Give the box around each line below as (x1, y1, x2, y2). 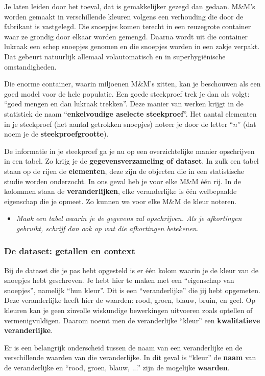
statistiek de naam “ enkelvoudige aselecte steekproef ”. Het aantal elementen (4, 108, 257, 119)
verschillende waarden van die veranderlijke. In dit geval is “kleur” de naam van (4, 352, 256, 363)
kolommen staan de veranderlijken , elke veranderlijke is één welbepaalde (4, 186, 237, 196)
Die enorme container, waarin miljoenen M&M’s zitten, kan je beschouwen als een (4, 78, 261, 89)
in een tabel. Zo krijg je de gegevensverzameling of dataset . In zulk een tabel (4, 156, 259, 166)
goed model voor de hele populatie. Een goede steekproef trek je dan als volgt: (4, 88, 250, 99)
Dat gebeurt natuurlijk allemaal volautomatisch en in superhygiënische (4, 51, 226, 61)
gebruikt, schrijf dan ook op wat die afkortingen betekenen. (16, 223, 199, 233)
